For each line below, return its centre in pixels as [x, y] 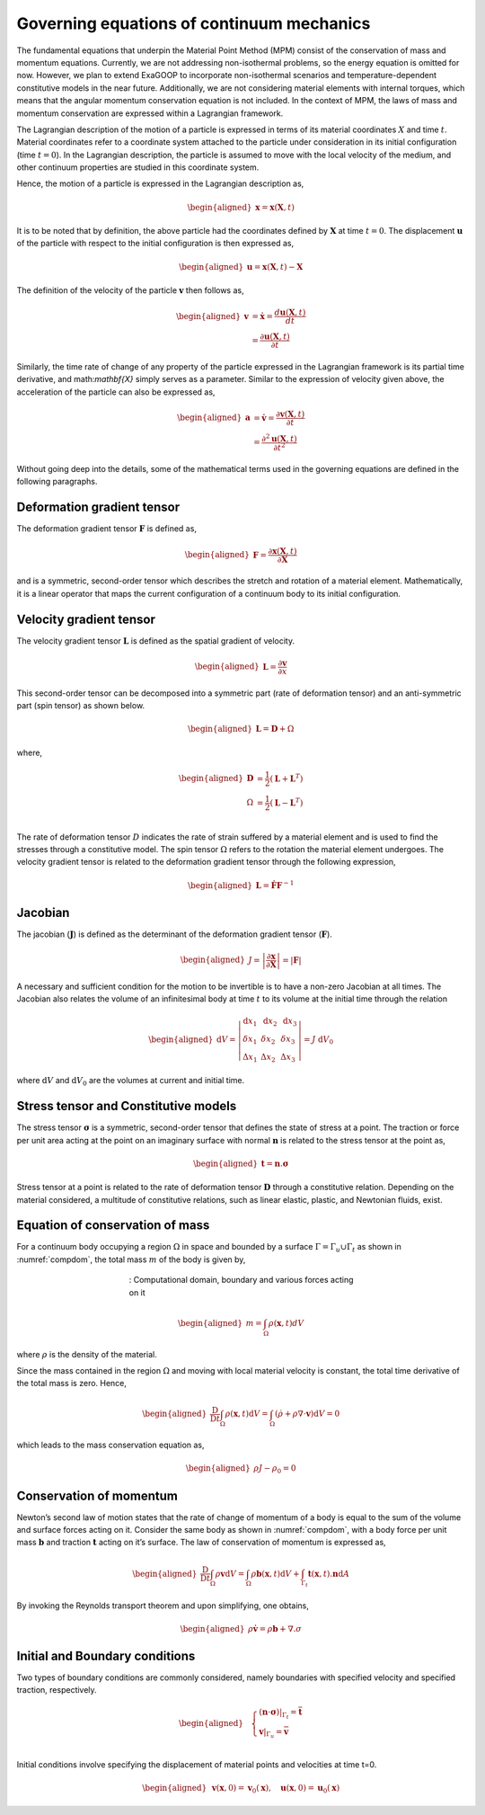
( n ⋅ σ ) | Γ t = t [281, 1714]
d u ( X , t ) [290, 313]
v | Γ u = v [274, 1733]
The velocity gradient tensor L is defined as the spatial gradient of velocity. [156, 641]
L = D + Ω [275, 729]
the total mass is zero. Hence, [72, 1383]
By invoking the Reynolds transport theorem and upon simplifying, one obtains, [163, 1606]
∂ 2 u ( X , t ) [280, 438]
